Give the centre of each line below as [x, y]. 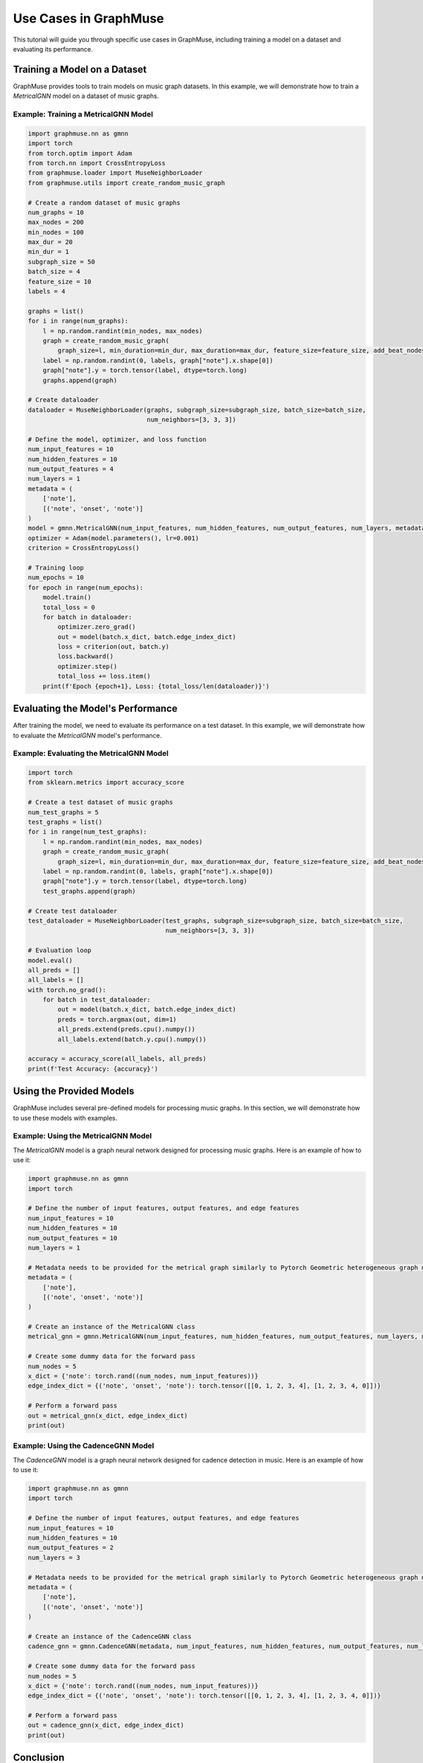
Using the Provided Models [74, 1091]
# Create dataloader [63, 400]
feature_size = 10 [60, 281]
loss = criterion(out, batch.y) [113, 647]
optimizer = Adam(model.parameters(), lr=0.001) [114, 538]
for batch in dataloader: [87, 617]
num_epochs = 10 [56, 578]
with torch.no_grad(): [67, 990]
